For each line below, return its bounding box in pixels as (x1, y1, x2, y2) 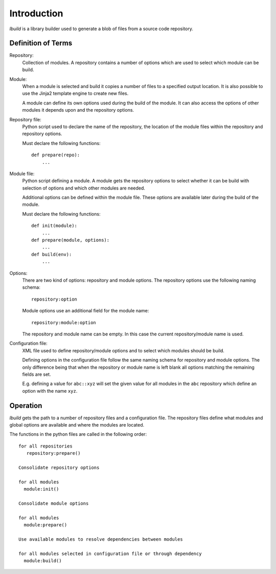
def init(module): (31, 223, 78, 229)
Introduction (9, 8, 63, 19)
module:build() (24, 558, 62, 564)
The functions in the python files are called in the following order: (9, 431, 147, 437)
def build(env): (31, 251, 72, 257)
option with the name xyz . (22, 388, 78, 394)
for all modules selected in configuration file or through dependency (18, 550, 202, 557)
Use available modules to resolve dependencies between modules (18, 536, 183, 542)
